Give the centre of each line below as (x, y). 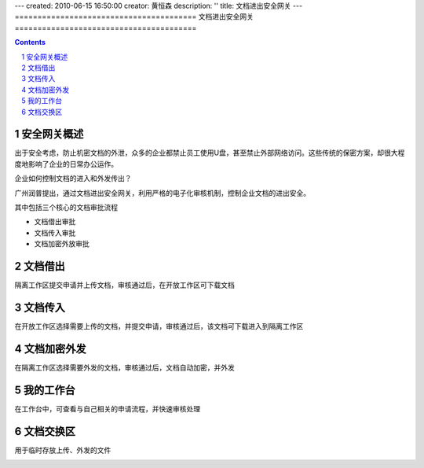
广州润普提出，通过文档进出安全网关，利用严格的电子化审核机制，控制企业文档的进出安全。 (162, 193)
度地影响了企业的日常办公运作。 (66, 164)
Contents (30, 42)
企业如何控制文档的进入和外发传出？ (73, 179)
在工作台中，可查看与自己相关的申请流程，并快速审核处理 (107, 408)
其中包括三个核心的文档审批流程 (66, 207)
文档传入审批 (55, 233)
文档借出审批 (55, 222)
